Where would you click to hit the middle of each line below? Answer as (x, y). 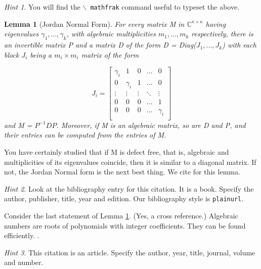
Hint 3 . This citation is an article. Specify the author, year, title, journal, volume (130, 252)
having (216, 24)
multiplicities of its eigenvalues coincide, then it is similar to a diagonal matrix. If (130, 162)
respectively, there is (222, 34)
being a (41, 54)
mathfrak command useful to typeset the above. (165, 7)
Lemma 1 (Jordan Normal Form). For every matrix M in (94, 24)
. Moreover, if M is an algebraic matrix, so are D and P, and (151, 125)
